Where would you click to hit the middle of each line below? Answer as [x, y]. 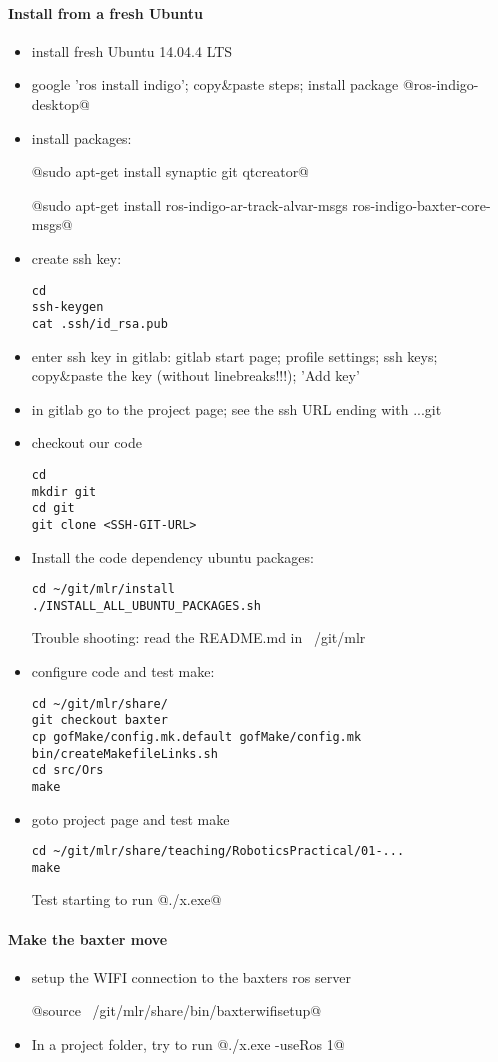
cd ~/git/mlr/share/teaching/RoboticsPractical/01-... [218, 851]
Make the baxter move [88, 938]
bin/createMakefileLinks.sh [124, 753]
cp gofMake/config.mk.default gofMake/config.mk [196, 736]
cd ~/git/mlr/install [103, 589]
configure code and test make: [123, 671]
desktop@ [60, 103]
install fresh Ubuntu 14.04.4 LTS [132, 50]
